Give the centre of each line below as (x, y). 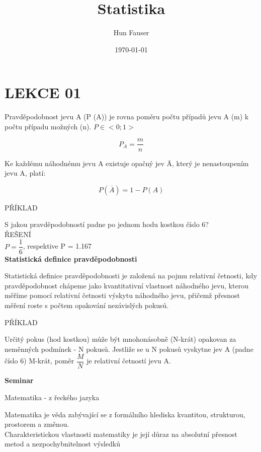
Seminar (19, 380)
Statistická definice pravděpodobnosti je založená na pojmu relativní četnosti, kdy (131, 276)
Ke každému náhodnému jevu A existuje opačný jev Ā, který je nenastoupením (127, 163)
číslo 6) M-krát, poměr (39, 361)
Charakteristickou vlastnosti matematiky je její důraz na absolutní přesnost (121, 434)
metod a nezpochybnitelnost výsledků (63, 444)
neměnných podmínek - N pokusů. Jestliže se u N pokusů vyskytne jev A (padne (129, 349)
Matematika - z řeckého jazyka (52, 397)
